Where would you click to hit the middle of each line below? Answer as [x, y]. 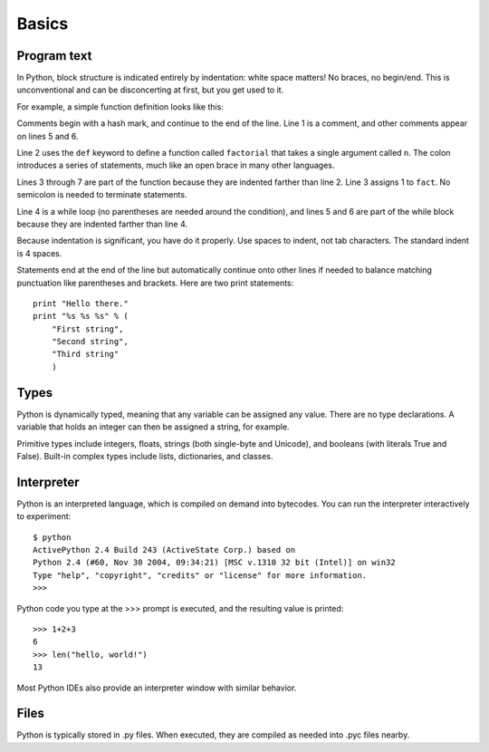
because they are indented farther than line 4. [102, 224]
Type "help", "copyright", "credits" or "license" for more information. [200, 575]
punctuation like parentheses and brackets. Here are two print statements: [155, 283]
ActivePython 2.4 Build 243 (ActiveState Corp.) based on [164, 550]
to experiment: [44, 516]
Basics [43, 24]
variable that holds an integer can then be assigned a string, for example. [153, 427]
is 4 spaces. [39, 253]
